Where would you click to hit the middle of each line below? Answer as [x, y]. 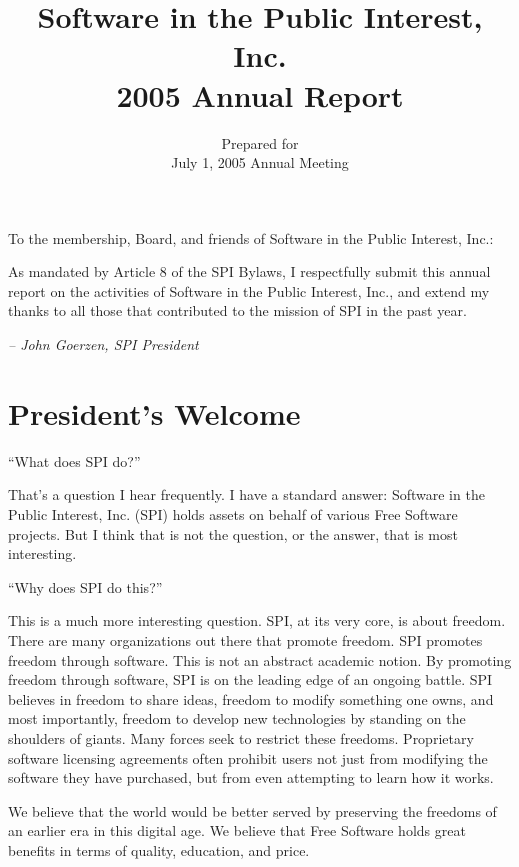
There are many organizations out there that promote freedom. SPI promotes [245, 639]
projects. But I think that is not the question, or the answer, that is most [233, 533]
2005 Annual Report [260, 94]
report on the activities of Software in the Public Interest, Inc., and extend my [249, 290]
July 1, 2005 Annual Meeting [260, 162]
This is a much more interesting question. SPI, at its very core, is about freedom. [257, 620]
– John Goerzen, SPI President [103, 344]
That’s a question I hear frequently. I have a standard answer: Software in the [246, 494]
